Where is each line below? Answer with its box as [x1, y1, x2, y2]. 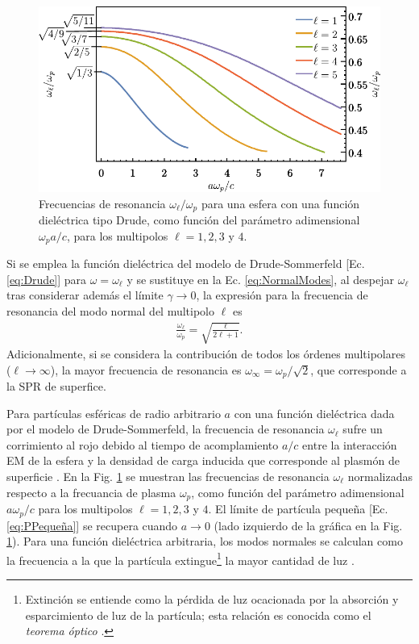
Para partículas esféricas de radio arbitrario [6, 404, 221, 421]
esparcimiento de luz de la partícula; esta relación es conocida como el [25, 606, 371, 623]
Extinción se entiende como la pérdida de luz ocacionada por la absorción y [25, 590, 399, 607]
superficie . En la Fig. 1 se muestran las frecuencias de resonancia [6, 468, 330, 485]
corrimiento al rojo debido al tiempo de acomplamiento [6, 436, 279, 453]
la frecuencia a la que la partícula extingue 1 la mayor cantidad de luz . [6, 549, 355, 568]
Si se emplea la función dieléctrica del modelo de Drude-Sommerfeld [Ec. [6, 255, 365, 272]
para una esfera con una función [201, 194, 360, 211]
